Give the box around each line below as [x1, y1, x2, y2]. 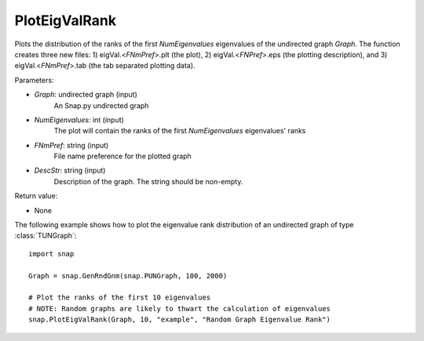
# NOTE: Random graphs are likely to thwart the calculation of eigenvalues [28, 304, 331, 313]
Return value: [14, 191, 58, 201]
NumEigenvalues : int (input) [34, 114, 125, 125]
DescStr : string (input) [34, 165, 106, 176]
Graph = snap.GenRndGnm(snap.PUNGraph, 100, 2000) [28, 271, 228, 280]
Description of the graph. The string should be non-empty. [53, 176, 243, 186]
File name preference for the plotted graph [53, 151, 192, 161]
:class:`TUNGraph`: [14, 231, 77, 241]
